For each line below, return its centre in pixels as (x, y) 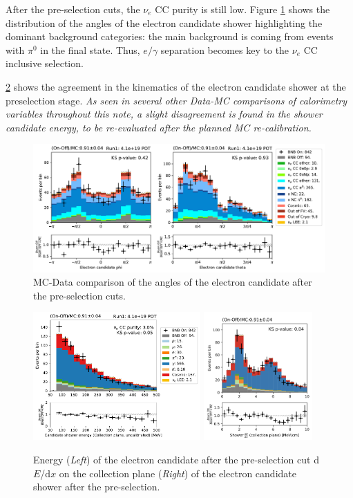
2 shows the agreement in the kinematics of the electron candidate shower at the (176, 86)
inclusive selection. (45, 63)
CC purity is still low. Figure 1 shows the (242, 9)
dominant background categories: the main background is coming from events (170, 36)
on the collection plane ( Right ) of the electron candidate (178, 473)
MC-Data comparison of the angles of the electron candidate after (173, 282)
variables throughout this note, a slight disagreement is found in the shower (164, 114)
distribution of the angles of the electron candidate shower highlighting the (164, 22)
